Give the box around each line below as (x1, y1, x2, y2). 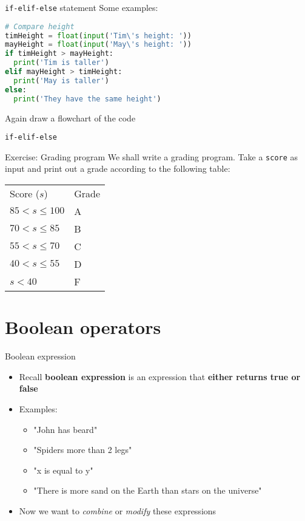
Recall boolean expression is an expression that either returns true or (19, 370, 301, 383)
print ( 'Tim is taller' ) (13, 58, 109, 67)
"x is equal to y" (33, 463, 93, 476)
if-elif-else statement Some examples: (5, 1, 158, 13)
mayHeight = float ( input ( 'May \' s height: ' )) (5, 40, 192, 49)
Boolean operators (5, 315, 161, 339)
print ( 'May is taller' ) (13, 76, 109, 85)
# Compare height (5, 22, 75, 31)
